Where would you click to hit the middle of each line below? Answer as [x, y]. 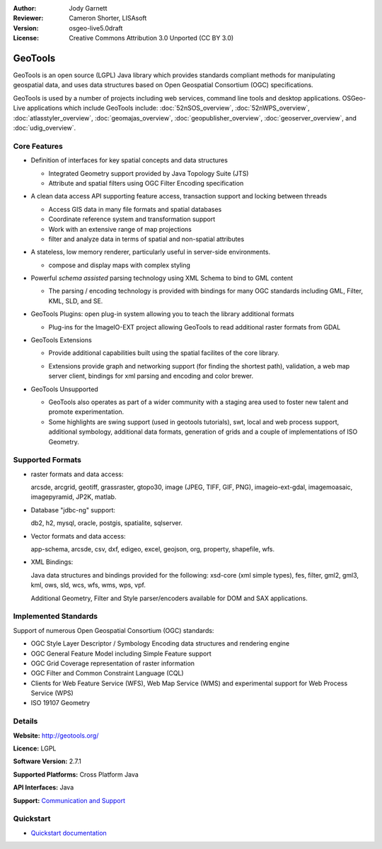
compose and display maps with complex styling [120, 265]
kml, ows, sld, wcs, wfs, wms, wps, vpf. [88, 585]
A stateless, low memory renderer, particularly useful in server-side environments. [151, 252]
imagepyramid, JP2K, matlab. [74, 497]
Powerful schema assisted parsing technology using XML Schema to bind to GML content [162, 278]
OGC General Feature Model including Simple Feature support [121, 653]
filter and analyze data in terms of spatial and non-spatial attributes [146, 239]
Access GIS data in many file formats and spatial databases [135, 209]
